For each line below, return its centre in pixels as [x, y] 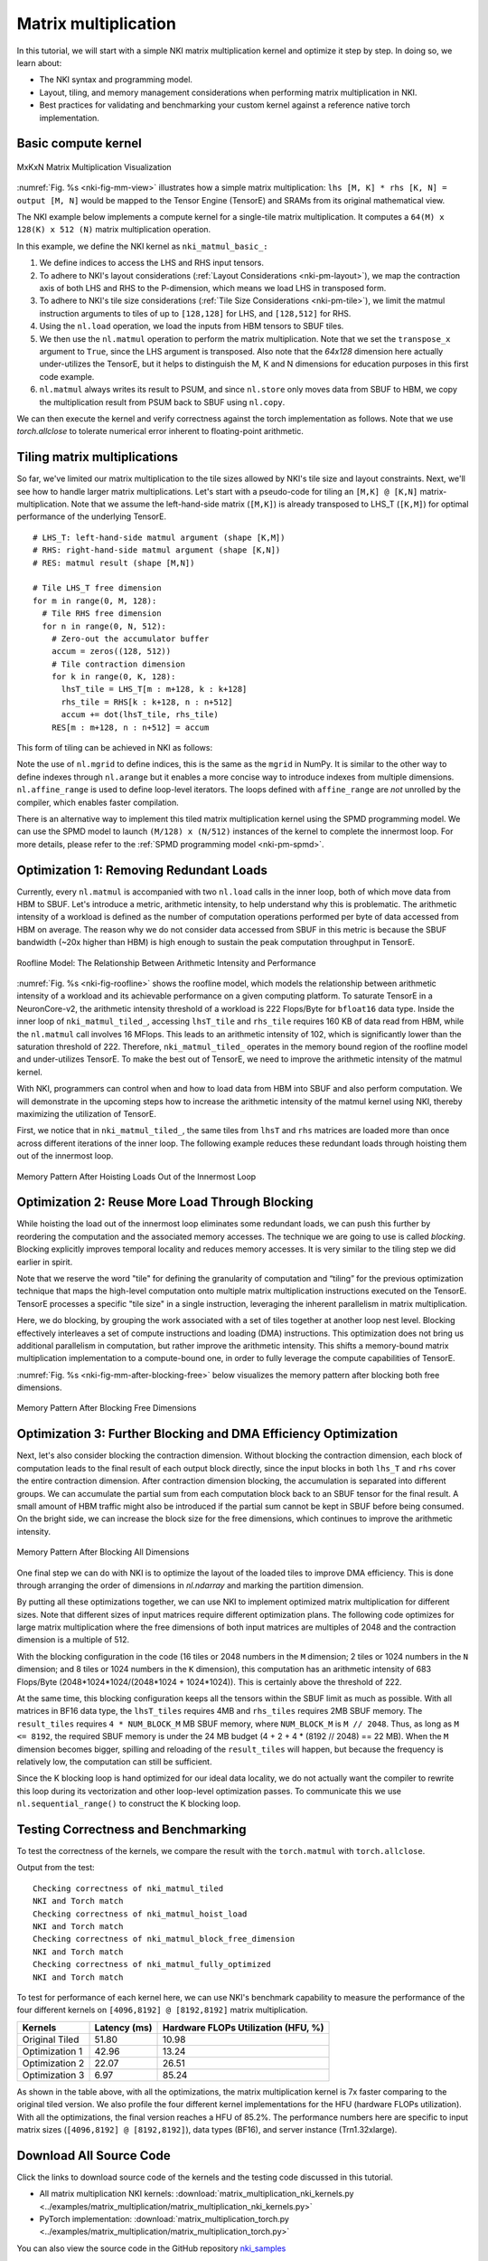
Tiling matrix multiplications [98, 457]
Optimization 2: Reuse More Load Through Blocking [165, 1202]
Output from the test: [56, 1868]
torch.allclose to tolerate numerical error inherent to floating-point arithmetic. [160, 431]
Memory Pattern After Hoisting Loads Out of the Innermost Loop [136, 1177]
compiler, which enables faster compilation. [98, 802]
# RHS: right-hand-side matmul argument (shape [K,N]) [157, 550]
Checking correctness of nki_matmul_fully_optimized [152, 1964]
